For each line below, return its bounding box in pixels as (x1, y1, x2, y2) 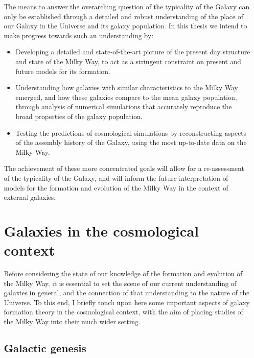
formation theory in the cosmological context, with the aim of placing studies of (4, 307, 243, 317)
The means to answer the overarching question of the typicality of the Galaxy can (4, 1, 250, 11)
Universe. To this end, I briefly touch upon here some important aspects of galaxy (4, 297, 250, 307)
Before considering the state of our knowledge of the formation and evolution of (4, 268, 243, 278)
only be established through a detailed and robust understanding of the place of (4, 11, 243, 21)
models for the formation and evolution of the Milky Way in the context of (4, 182, 229, 192)
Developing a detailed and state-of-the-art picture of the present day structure (15, 47, 250, 57)
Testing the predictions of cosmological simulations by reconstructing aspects (15, 127, 247, 138)
